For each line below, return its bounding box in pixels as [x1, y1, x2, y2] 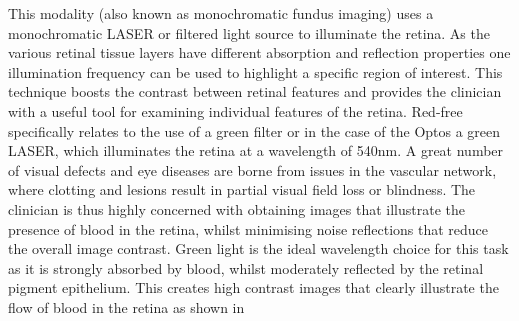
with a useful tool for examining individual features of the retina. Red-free [8, 100, 463, 121]
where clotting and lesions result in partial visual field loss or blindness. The [8, 179, 476, 200]
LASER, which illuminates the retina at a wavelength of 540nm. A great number [8, 140, 504, 161]
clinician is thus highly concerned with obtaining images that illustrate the [8, 198, 465, 219]
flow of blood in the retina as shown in [8, 296, 245, 317]
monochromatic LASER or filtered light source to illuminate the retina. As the [8, 22, 490, 43]
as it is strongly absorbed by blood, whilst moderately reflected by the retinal [8, 257, 484, 278]
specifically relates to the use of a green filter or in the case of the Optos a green [8, 120, 501, 141]
